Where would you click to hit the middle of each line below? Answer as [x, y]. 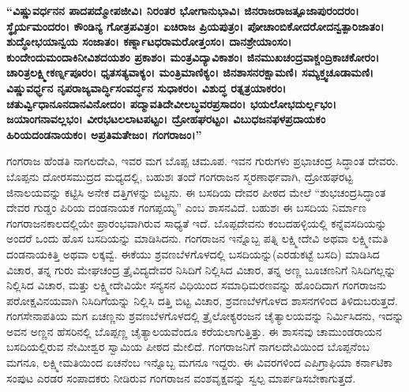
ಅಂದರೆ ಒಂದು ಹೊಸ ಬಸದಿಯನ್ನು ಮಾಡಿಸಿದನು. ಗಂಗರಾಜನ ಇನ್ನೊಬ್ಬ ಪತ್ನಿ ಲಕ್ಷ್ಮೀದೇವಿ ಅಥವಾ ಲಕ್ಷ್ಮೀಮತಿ [197, 238]
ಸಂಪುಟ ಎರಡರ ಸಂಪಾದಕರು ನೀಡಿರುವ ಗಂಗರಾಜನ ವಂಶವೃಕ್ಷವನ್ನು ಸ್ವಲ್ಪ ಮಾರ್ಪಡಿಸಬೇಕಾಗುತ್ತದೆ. [181, 377]
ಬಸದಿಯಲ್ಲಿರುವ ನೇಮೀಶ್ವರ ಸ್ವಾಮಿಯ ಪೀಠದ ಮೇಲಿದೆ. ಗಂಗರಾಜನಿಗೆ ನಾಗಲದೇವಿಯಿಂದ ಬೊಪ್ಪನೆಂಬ [188, 347]
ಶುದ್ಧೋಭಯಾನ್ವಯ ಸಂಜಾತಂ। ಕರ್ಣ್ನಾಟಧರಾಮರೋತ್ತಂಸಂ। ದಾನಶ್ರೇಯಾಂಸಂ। [149, 41]
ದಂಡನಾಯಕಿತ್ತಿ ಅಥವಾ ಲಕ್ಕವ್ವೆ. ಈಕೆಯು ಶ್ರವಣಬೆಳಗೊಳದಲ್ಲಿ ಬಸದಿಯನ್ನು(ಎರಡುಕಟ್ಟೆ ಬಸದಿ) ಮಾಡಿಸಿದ [193, 253]
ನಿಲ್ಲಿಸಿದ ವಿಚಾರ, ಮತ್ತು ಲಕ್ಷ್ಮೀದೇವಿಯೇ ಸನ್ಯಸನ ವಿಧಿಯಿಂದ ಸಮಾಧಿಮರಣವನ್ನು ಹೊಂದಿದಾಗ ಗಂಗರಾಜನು [197, 285]
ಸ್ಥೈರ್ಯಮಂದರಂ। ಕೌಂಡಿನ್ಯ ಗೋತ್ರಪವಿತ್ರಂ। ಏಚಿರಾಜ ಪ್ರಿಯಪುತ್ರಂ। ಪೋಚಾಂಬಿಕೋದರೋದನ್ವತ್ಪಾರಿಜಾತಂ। [195, 26]
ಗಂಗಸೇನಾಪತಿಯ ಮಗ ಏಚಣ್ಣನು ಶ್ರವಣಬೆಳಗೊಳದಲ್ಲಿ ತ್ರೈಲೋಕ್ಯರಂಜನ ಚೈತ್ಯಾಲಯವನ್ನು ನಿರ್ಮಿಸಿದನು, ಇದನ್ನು [205, 316]
